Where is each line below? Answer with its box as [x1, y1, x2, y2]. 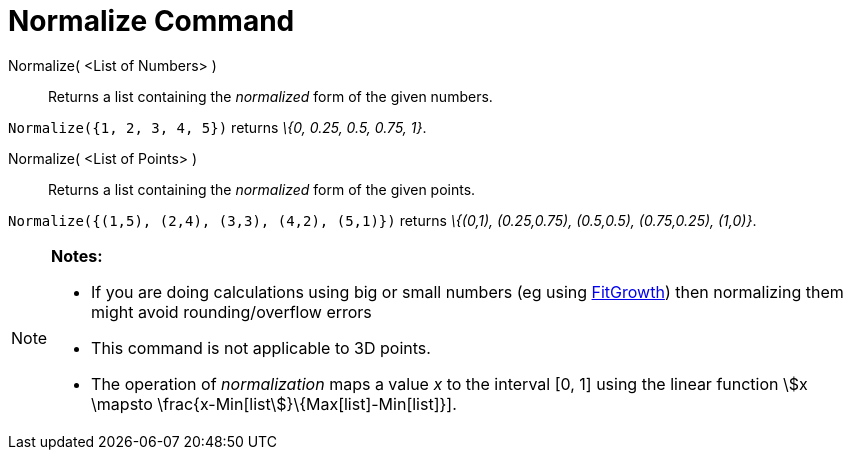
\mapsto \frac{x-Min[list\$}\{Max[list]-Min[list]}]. [91, 393, 457, 414]
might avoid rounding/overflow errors [91, 301, 372, 322]
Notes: [51, 245, 103, 266]
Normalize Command [8, 4, 295, 38]
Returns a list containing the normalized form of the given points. [48, 180, 476, 198]
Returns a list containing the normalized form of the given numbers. [48, 87, 493, 105]
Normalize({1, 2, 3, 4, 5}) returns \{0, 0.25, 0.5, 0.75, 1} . [8, 118, 427, 136]
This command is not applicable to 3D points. [91, 337, 431, 358]
